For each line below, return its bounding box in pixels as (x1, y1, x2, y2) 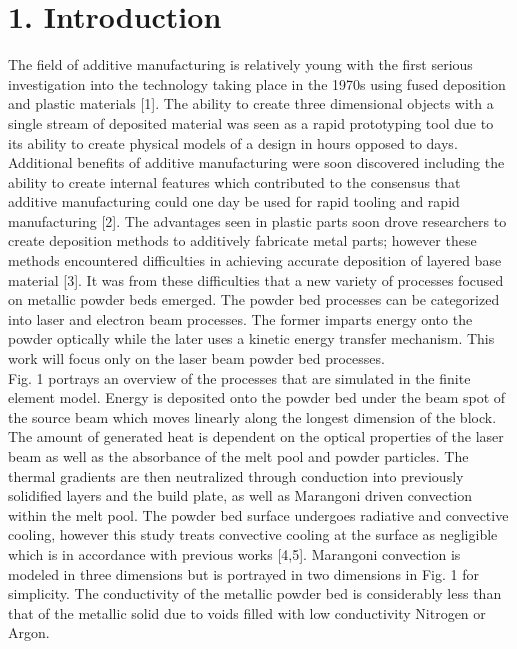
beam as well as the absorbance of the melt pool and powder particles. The (8, 446, 469, 466)
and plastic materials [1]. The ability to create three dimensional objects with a (8, 93, 494, 114)
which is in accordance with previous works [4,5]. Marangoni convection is (8, 543, 461, 564)
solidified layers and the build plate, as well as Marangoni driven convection (8, 485, 473, 506)
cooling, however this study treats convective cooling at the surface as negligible (8, 524, 498, 545)
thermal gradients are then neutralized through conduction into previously (8, 465, 464, 486)
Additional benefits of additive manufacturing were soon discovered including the (8, 152, 505, 173)
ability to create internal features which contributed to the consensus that (8, 171, 461, 192)
